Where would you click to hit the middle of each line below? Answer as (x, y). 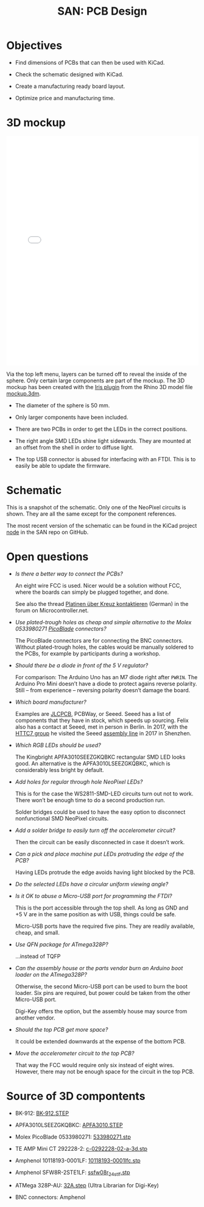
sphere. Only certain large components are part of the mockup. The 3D (96, 381)
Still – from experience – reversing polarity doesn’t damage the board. (103, 690)
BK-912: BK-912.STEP (42, 1113)
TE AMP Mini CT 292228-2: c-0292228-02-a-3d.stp (81, 1148)
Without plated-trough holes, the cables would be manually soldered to (104, 647)
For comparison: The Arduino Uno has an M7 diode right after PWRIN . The (106, 677)
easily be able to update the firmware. (63, 465)
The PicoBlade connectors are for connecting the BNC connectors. (99, 640)
